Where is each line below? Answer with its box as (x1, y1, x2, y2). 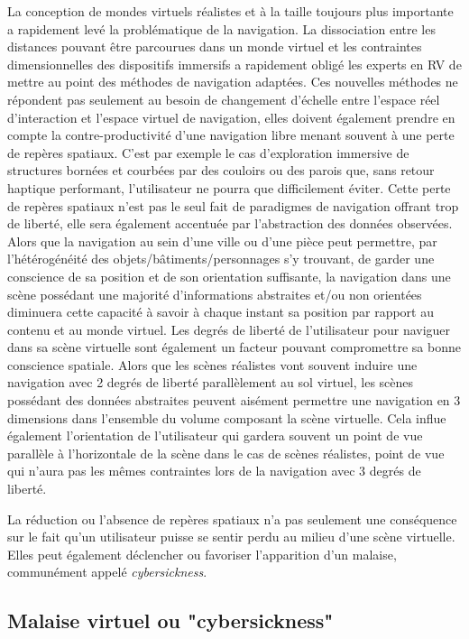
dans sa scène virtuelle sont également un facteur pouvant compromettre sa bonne (7, 338, 461, 357)
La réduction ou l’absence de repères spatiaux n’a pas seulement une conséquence (7, 509, 457, 528)
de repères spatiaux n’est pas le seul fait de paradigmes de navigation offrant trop (7, 196, 459, 215)
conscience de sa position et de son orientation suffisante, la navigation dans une (7, 266, 451, 285)
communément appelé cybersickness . (7, 562, 207, 581)
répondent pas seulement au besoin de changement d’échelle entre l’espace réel (7, 89, 440, 108)
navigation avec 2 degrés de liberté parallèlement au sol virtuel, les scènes (7, 373, 414, 392)
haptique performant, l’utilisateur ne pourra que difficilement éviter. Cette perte (7, 178, 451, 197)
